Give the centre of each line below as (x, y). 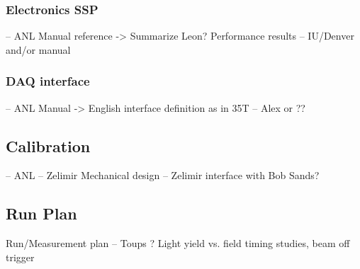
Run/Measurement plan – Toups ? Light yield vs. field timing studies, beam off (178, 243)
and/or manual (38, 49)
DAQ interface (48, 81)
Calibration (48, 145)
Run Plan (41, 213)
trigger (20, 257)
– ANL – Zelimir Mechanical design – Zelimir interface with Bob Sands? (163, 175)
